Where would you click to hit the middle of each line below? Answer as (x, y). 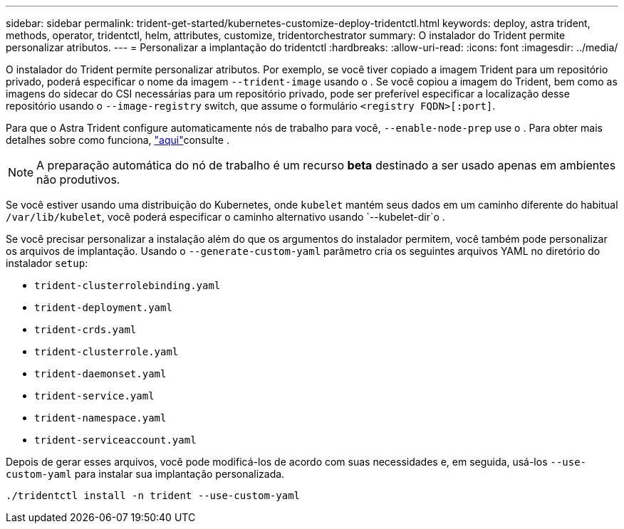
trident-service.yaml (94, 396)
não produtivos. (78, 179)
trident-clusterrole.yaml (106, 352)
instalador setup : (47, 263)
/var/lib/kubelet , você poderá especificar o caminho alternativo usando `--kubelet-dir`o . (225, 217)
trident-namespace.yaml (100, 418)
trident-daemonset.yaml (100, 374)
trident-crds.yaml (85, 330)
